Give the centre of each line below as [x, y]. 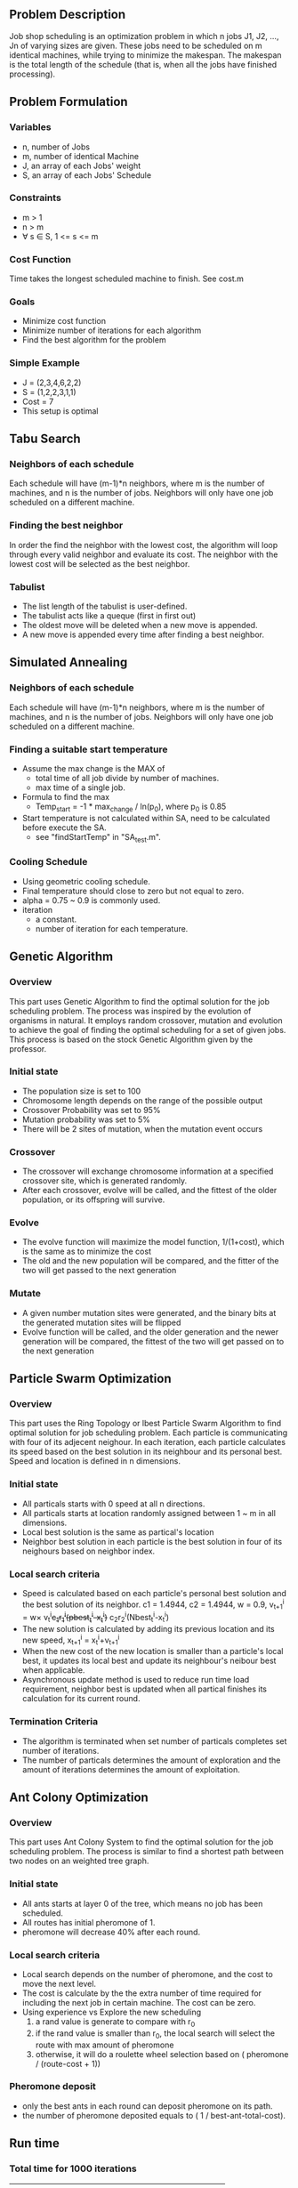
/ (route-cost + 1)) [68, 2063]
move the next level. [59, 1983]
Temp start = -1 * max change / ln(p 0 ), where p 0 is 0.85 [131, 807]
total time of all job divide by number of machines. [127, 778]
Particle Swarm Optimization [90, 1379]
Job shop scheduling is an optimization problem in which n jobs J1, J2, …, [144, 36]
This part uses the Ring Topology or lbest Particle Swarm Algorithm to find [145, 1424]
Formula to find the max [65, 796]
